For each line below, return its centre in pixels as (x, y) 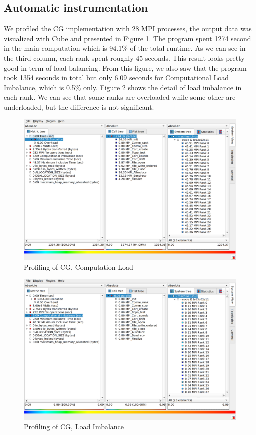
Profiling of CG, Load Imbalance (74, 427)
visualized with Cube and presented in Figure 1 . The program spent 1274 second (128, 38)
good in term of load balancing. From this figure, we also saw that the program (125, 67)
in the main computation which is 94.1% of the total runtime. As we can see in (125, 48)
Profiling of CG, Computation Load (79, 267)
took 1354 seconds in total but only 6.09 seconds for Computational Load (117, 77)
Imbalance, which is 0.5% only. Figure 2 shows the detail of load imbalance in (123, 87)
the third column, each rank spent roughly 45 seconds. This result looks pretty (124, 57)
